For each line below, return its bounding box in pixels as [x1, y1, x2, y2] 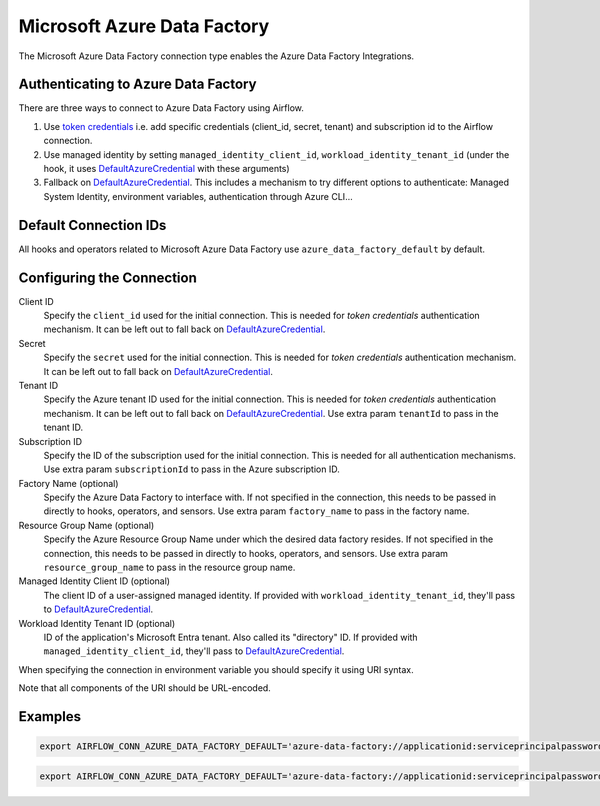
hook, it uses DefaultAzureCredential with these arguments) [43, 163, 290, 175]
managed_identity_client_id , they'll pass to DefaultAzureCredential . [43, 645, 345, 657]
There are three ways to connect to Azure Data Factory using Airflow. [18, 102, 305, 114]
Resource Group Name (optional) [18, 519, 155, 531]
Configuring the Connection [18, 269, 197, 286]
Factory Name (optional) [18, 477, 119, 489]
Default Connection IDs [18, 216, 167, 234]
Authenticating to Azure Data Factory [18, 76, 257, 93]
